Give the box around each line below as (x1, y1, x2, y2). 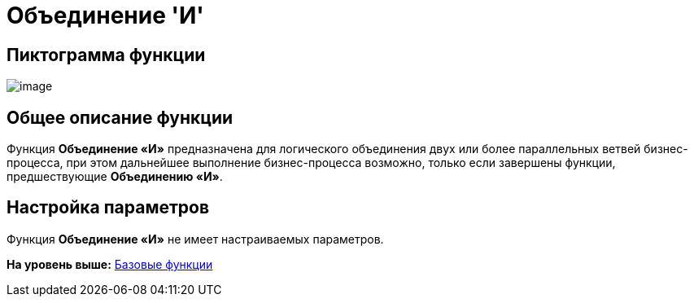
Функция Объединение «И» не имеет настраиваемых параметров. (7, 231, 384, 246)
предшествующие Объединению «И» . (7, 169, 223, 184)
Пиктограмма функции (7, 44, 206, 65)
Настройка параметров (7, 197, 210, 218)
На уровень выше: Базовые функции (7, 257, 213, 271)
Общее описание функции (7, 107, 234, 128)
